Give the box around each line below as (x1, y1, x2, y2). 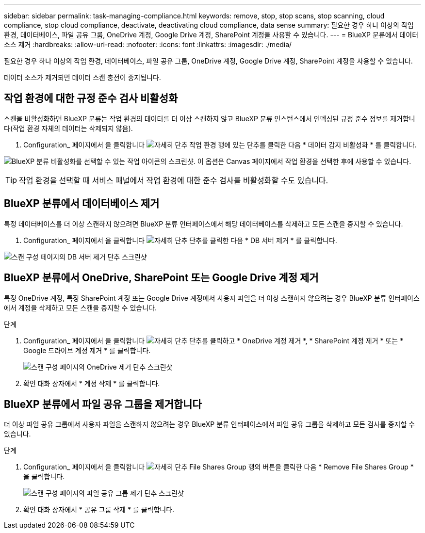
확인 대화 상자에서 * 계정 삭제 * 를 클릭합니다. (23, 379, 160, 388)
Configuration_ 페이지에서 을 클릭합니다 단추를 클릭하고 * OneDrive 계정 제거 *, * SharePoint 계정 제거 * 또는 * (23, 336, 404, 345)
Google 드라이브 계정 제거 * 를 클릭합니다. (23, 346, 151, 355)
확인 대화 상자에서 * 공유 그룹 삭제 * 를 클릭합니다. (23, 505, 175, 514)
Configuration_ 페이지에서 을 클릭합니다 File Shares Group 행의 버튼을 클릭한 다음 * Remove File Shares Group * (23, 463, 414, 471)
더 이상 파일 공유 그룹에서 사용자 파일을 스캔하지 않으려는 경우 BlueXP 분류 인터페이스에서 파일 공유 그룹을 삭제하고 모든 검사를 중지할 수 (4, 420, 415, 429)
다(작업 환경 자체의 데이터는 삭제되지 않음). (4, 124, 133, 132)
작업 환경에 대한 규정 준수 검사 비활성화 (4, 92, 178, 105)
